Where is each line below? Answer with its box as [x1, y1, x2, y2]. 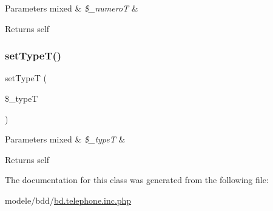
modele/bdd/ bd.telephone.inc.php [5, 193, 132, 206]
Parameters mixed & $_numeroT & [5, 2, 138, 14]
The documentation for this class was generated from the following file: [5, 173, 269, 186]
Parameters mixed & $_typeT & [5, 133, 126, 146]
